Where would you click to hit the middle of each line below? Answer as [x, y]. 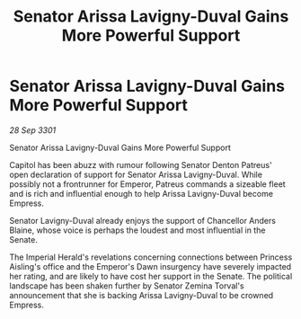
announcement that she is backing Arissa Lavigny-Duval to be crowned [142, 295]
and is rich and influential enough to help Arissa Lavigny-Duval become [142, 193]
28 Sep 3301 [33, 130]
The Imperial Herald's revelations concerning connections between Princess [151, 257]
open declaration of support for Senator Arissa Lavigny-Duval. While [136, 174]
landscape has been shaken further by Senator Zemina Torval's [127, 286]
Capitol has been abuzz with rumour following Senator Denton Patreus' [141, 164]
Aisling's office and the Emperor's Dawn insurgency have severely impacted [150, 266]
